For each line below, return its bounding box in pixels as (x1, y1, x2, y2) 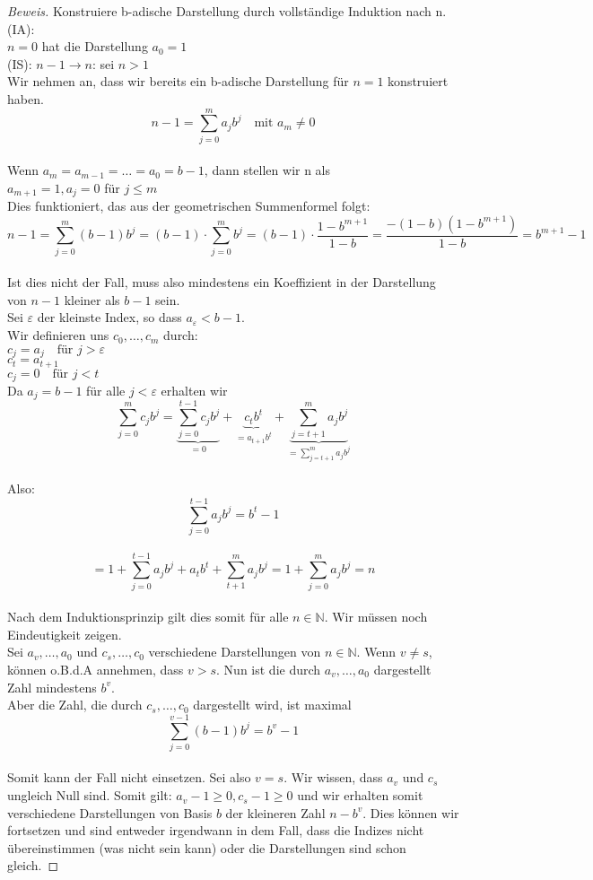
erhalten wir (161, 381, 228, 400)
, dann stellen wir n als (204, 161, 331, 179)
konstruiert (388, 72, 449, 91)
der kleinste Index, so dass (37, 308, 182, 327)
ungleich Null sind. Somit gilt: (7, 786, 172, 805)
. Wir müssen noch (324, 607, 428, 626)
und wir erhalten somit (297, 786, 423, 805)
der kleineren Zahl (225, 803, 326, 822)
